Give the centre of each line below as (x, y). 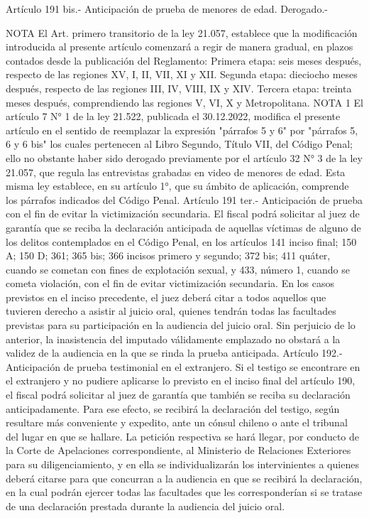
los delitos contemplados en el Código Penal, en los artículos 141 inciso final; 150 (181, 241)
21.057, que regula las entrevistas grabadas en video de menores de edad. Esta (176, 172)
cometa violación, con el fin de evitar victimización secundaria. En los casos (170, 283)
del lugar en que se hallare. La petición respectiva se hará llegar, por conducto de (183, 436)
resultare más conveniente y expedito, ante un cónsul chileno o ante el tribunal (177, 422)
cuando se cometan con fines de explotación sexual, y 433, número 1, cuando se (178, 269)
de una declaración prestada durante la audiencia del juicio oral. (145, 506)
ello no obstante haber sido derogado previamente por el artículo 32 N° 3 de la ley (184, 157)
